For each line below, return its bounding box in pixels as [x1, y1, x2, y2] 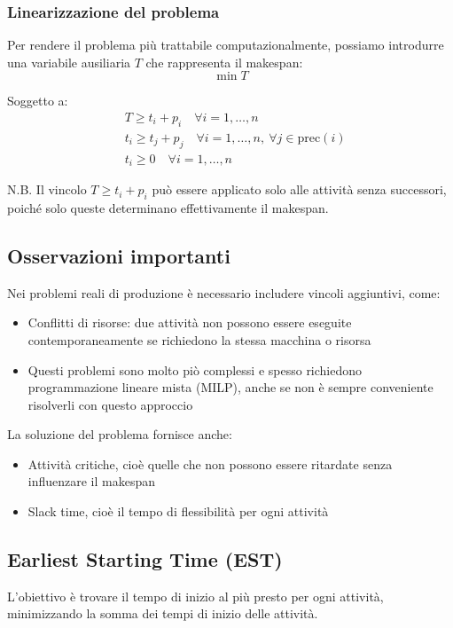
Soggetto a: [7, 91, 68, 110]
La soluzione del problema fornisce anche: [7, 425, 232, 444]
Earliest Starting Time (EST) [7, 546, 283, 573]
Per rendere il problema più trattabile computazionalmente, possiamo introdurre [7, 35, 444, 54]
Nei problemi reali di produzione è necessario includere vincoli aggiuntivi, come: [7, 283, 441, 302]
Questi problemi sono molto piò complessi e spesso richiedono [27, 360, 363, 379]
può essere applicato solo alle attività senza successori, [152, 180, 447, 199]
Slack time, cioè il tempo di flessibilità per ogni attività [27, 502, 329, 521]
